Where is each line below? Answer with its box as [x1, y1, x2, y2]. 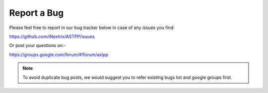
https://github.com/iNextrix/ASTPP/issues [9, 33, 95, 39]
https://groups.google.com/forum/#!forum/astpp [9, 52, 109, 58]
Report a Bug [9, 7, 64, 18]
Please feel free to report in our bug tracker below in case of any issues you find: [9, 25, 175, 31]
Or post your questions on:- [9, 42, 66, 49]
